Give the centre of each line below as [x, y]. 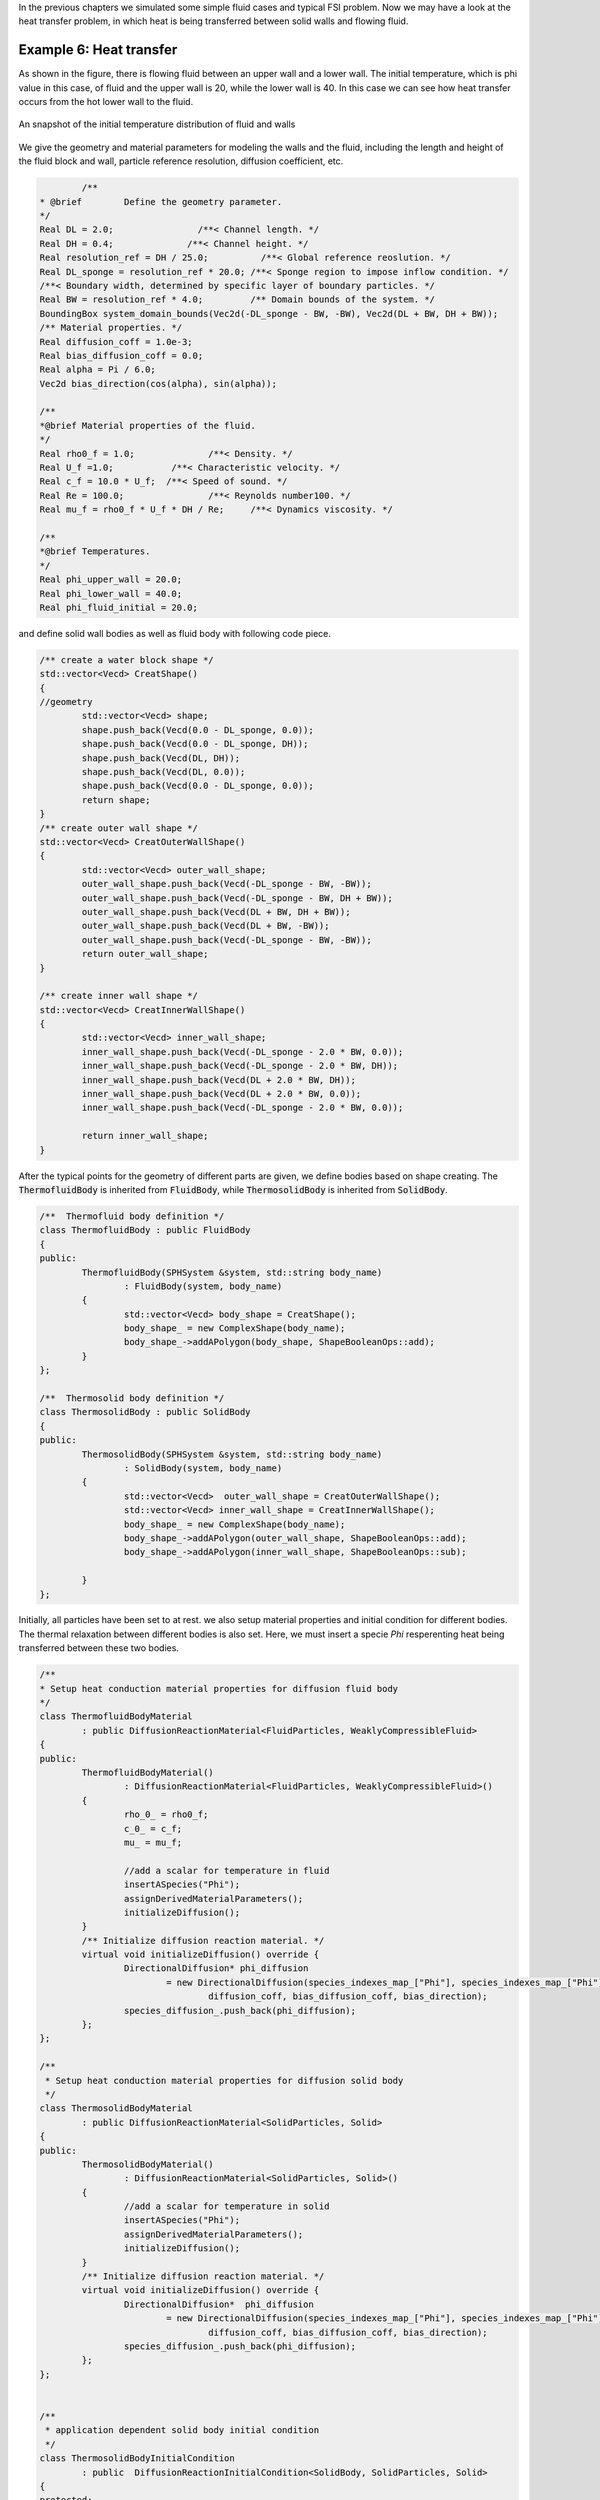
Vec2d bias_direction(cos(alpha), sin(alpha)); [158, 383]
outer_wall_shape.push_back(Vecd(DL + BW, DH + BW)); [216, 911]
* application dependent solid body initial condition [182, 2430]
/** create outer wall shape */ [119, 828]
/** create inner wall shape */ [119, 996]
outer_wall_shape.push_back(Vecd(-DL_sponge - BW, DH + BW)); [237, 898]
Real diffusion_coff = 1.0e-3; [116, 341]
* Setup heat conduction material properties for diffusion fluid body [219, 1688]
